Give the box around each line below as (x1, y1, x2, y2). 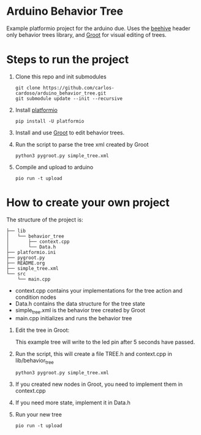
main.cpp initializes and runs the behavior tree (15, 314, 132, 321)
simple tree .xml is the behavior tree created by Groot (15, 306, 146, 315)
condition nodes (15, 293, 56, 301)
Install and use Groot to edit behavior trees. (15, 129, 124, 136)
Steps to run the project (6, 53, 129, 67)
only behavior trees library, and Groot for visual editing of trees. (6, 31, 167, 38)
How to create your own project (6, 196, 170, 210)
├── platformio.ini (6, 249, 56, 255)
